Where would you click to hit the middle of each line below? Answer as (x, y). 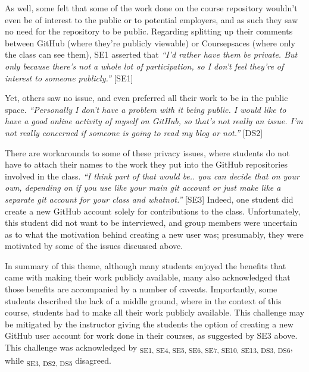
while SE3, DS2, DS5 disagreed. (58, 361)
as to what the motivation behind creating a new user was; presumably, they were (154, 234)
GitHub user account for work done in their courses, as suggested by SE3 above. (151, 335)
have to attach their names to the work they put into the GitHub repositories (146, 164)
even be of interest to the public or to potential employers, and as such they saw (152, 19)
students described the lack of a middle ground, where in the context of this (143, 300)
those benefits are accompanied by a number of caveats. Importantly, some (141, 289)
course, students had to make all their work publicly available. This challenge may (155, 312)
